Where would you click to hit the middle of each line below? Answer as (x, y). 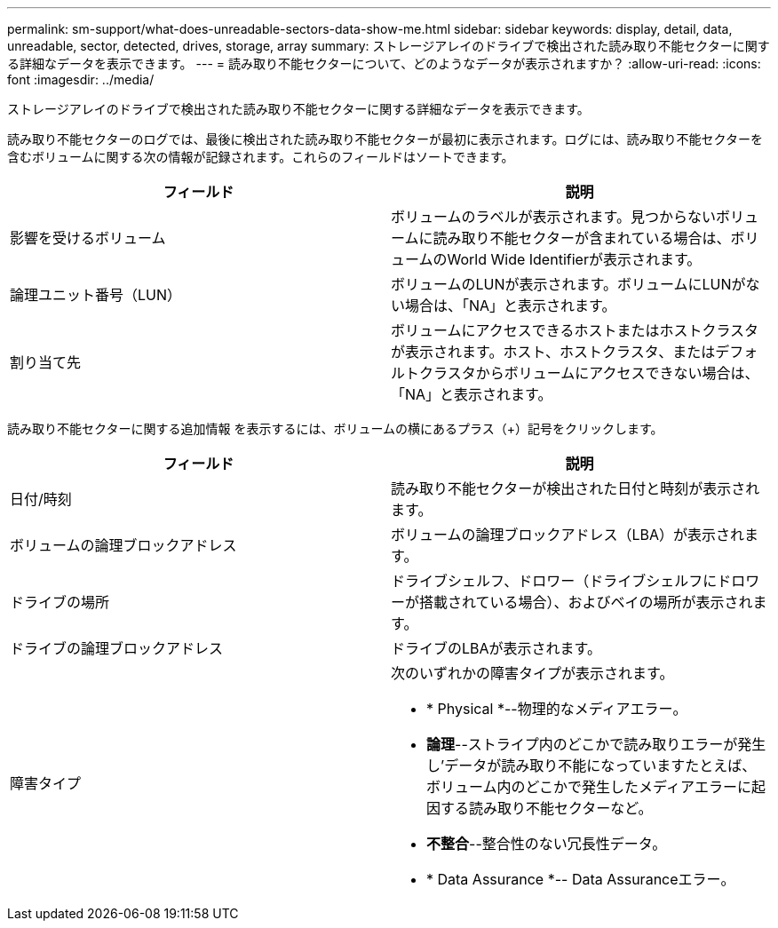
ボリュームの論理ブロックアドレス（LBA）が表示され (568, 535)
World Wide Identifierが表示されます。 (574, 259)
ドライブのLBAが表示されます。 (496, 648)
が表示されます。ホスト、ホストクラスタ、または (553, 352)
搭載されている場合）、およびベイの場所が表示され (586, 602)
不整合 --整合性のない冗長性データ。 (547, 844)
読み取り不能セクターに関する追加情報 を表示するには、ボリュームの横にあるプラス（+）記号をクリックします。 (335, 428)
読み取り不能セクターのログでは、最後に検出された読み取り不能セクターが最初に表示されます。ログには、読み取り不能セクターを (385, 139)
